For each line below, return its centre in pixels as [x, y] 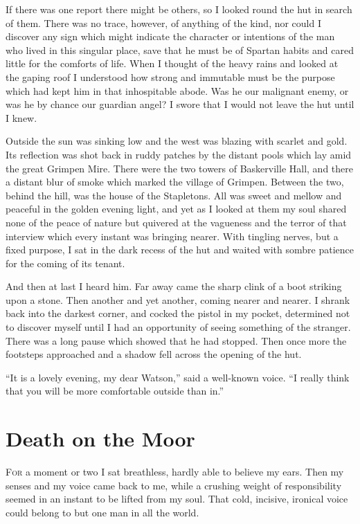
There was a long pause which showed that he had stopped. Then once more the [176, 340]
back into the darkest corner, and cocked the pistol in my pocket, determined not [178, 313]
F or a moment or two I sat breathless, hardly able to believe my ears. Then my [175, 472]
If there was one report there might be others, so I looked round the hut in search [179, 9]
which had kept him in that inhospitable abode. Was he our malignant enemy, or [177, 90]
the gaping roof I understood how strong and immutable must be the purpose [170, 76]
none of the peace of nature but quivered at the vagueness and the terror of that [176, 222]
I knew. [21, 117]
